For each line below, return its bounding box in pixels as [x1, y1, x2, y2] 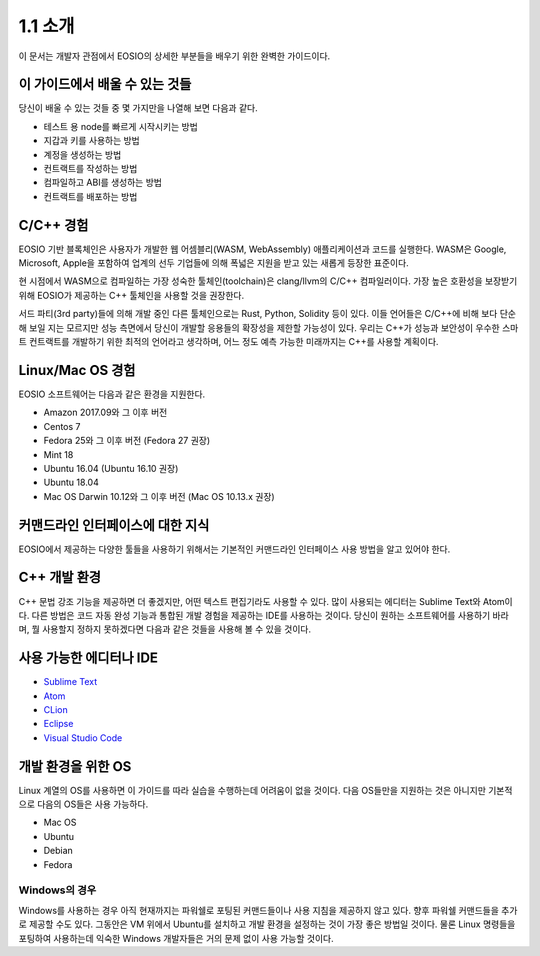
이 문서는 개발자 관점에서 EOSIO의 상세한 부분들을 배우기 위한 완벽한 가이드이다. [18, 50, 331, 62]
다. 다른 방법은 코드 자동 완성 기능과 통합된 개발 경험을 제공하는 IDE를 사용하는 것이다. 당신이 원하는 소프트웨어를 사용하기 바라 [18, 609, 509, 621]
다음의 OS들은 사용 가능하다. [36, 798, 149, 810]
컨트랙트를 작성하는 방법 [43, 163, 138, 175]
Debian [43, 845, 74, 857]
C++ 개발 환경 [18, 569, 102, 586]
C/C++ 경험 [18, 216, 89, 234]
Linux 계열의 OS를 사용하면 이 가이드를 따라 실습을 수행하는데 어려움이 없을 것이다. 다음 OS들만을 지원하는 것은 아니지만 [18, 784, 487, 796]
